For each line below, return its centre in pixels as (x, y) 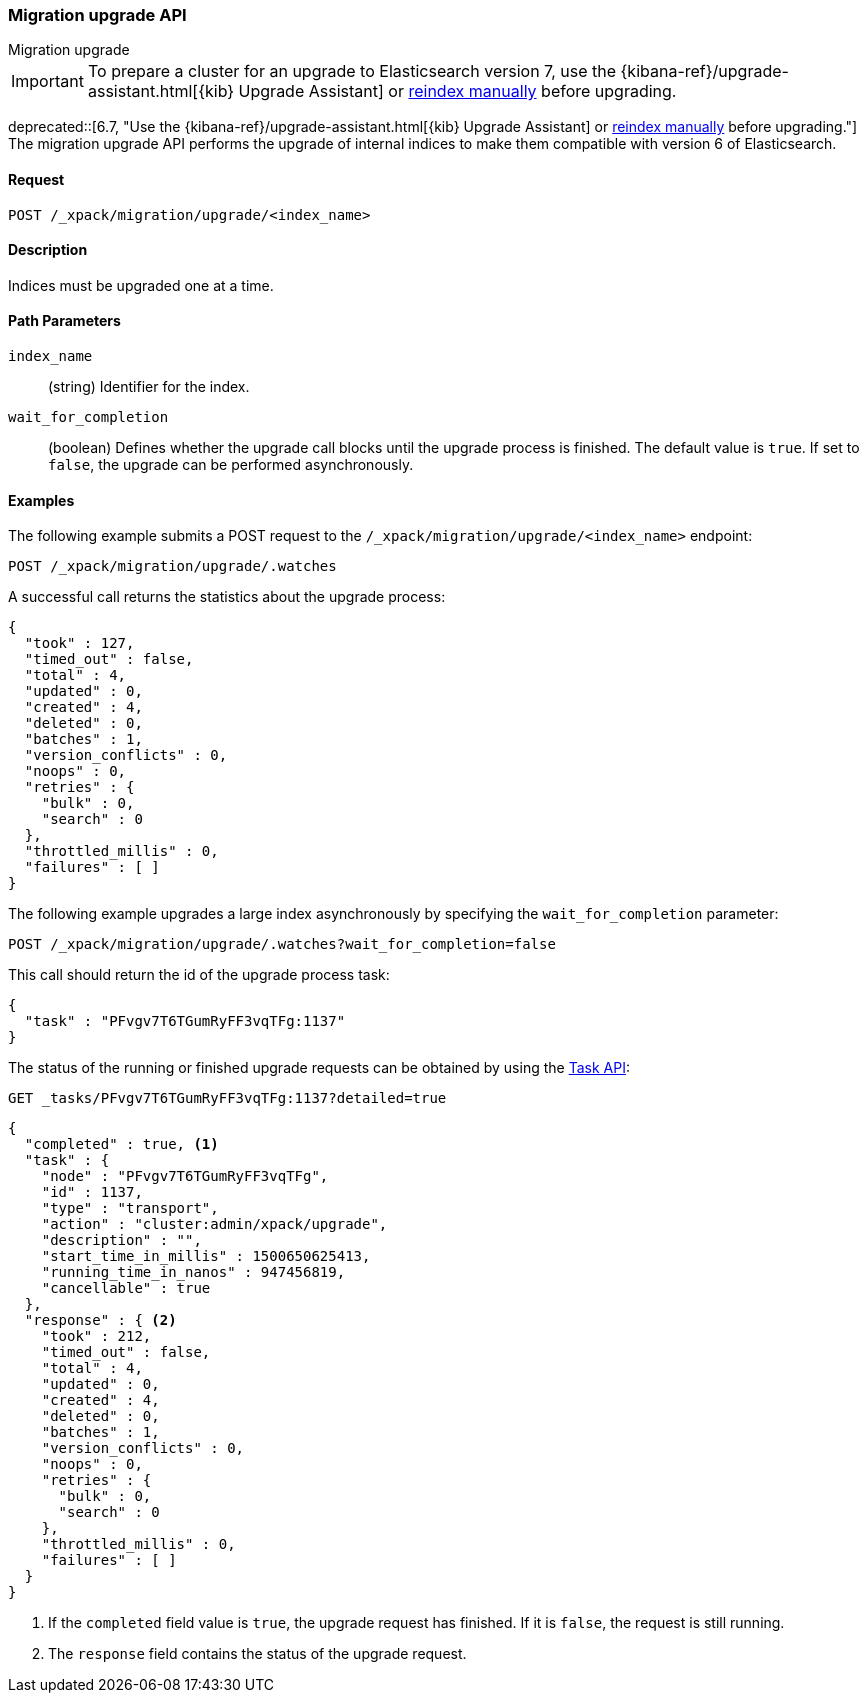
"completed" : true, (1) (121, 1144)
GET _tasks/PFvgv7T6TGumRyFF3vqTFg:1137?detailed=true (227, 1098)
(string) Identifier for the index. (149, 387)
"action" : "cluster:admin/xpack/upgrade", (214, 1224)
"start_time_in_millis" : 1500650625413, (206, 1256)
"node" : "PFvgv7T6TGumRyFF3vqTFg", (185, 1176)
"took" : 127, (79, 643)
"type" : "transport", (130, 1208)
